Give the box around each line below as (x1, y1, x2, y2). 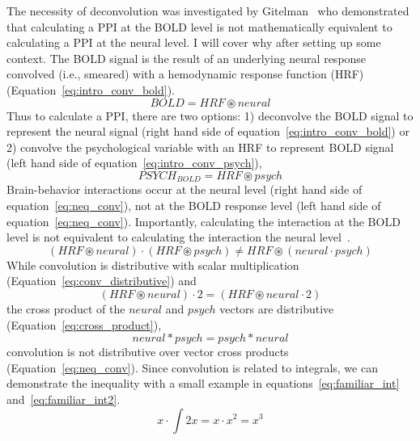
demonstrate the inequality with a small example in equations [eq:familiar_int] (6, 375, 400, 392)
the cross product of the (6, 300, 125, 317)
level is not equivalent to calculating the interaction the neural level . (6, 229, 350, 246)
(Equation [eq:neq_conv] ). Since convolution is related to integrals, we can (6, 359, 378, 376)
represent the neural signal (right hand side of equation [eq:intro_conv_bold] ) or (6, 123, 409, 140)
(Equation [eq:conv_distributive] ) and (6, 272, 197, 289)
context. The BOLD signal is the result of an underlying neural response (6, 49, 367, 66)
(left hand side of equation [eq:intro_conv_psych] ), (6, 154, 262, 171)
